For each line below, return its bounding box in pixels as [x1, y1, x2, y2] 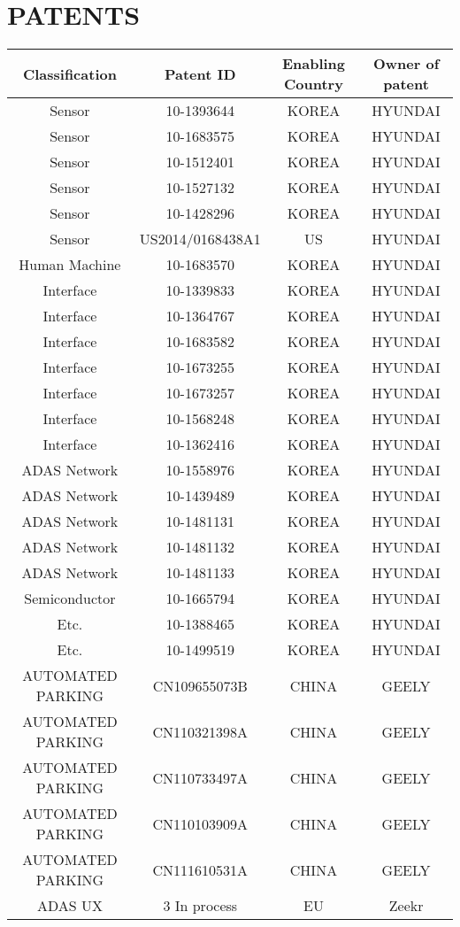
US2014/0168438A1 [139, 228, 261, 250]
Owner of [372, 53, 440, 74]
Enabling [281, 53, 346, 74]
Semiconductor [24, 588, 116, 609]
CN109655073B [152, 675, 248, 696]
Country [284, 73, 343, 95]
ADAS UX [36, 895, 103, 916]
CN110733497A [152, 767, 249, 788]
